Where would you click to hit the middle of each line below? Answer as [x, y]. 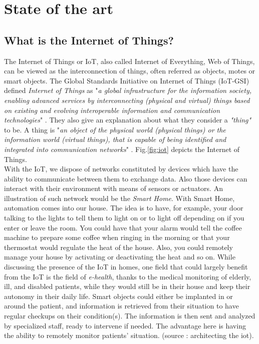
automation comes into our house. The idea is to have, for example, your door [124, 208]
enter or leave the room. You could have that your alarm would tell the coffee [123, 227]
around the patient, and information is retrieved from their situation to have [121, 306]
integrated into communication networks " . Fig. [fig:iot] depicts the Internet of [122, 149]
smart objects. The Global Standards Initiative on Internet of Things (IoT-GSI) [127, 80]
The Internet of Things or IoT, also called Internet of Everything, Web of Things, [129, 61]
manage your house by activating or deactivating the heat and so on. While [120, 257]
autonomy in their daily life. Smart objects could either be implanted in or [118, 296]
